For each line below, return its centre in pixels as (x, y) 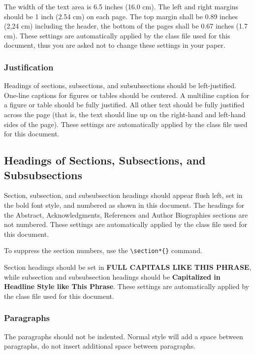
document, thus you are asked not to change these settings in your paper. (115, 45)
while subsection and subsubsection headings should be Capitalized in (112, 276)
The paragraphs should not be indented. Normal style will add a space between (124, 336)
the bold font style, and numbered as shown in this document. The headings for (124, 205)
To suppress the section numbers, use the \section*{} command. (103, 250)
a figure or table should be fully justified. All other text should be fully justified (124, 105)
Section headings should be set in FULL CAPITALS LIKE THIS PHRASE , (128, 267)
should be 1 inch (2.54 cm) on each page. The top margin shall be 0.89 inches (121, 16)
